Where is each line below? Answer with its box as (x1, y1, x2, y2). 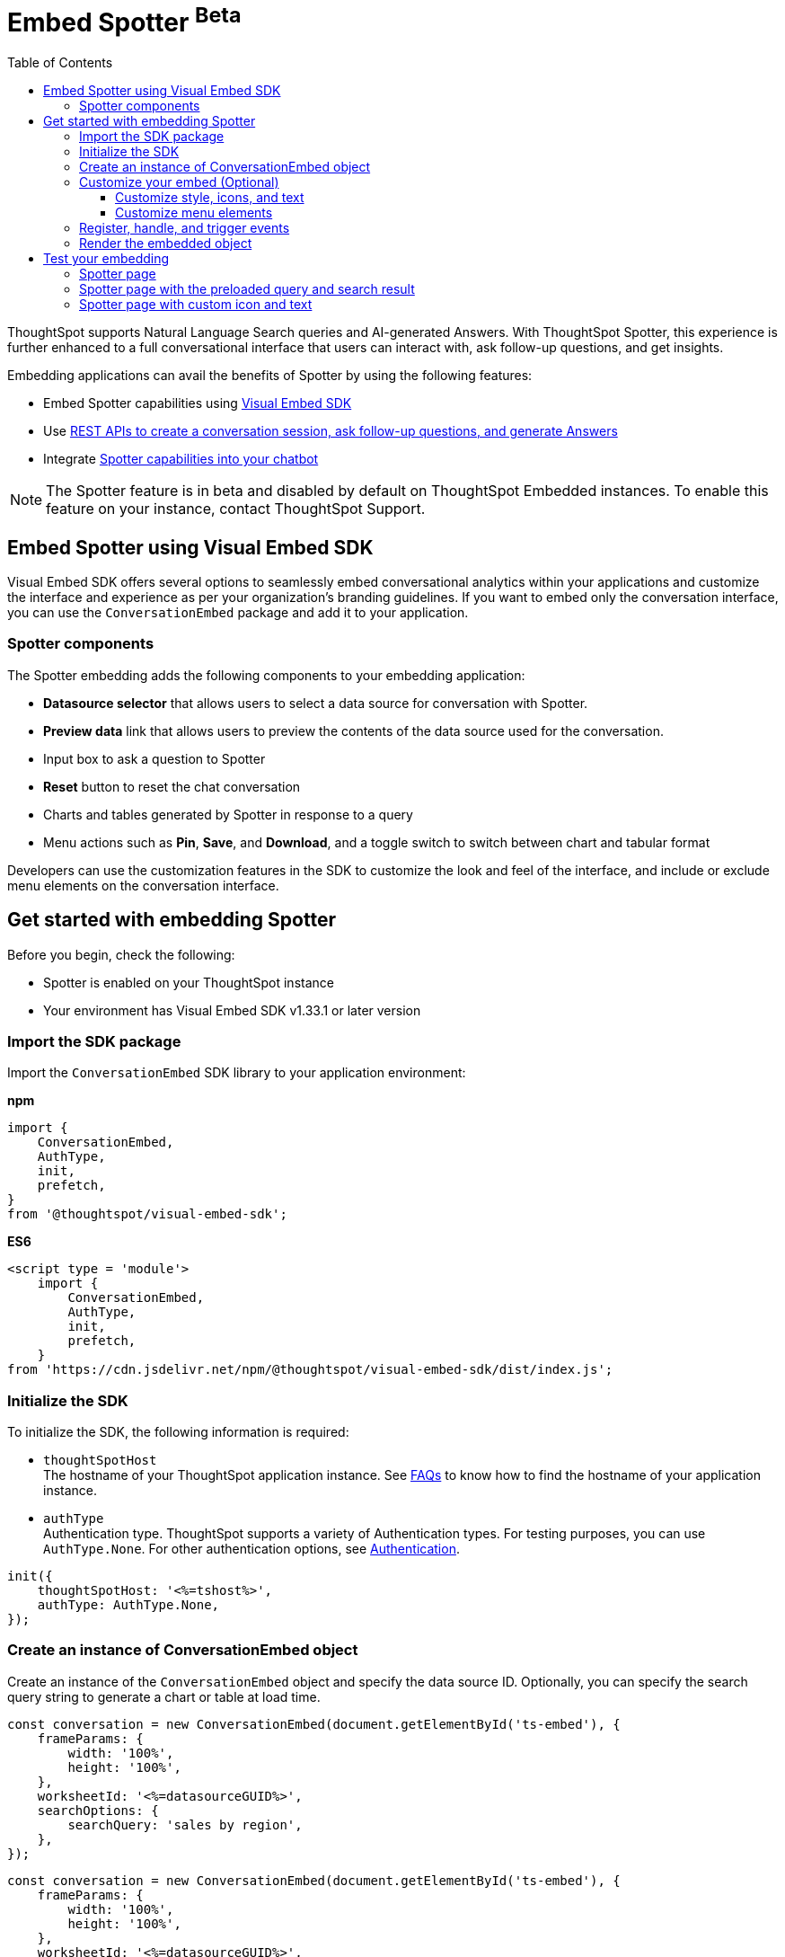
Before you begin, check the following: (7, 946, 235, 962)
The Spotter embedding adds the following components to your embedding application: (7, 667, 525, 683)
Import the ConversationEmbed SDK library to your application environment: (7, 1065, 466, 1081)
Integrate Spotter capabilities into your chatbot (43, 451, 319, 467)
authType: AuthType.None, (37, 1598, 220, 1613)
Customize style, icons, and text (115, 190, 304, 206)
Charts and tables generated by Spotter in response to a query (43, 806, 413, 822)
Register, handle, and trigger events (79, 220, 290, 236)
